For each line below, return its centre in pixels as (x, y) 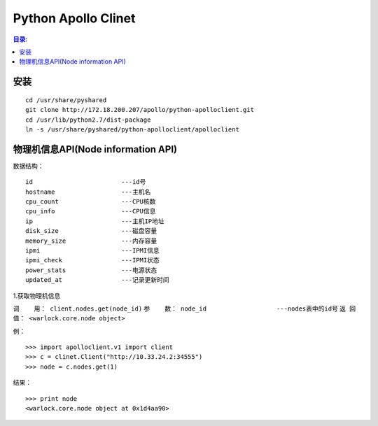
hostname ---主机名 (88, 192)
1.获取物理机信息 (37, 296)
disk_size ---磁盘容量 (91, 231)
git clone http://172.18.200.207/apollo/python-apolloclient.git (140, 110)
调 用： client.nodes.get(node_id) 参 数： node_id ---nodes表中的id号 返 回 (184, 308)
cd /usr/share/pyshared (66, 100)
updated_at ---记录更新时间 (97, 280)
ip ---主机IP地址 (95, 221)
